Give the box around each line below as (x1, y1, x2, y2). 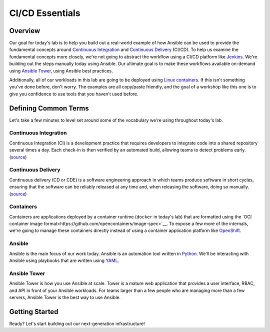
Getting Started (9, 307, 58, 316)
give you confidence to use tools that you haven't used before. (9, 90, 138, 97)
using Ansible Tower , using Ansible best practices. (9, 67, 113, 73)
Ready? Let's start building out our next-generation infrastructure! (9, 320, 145, 326)
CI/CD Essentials (9, 7, 80, 18)
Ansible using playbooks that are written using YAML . (9, 257, 119, 263)
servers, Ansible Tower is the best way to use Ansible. (9, 294, 121, 300)
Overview (9, 26, 40, 35)
